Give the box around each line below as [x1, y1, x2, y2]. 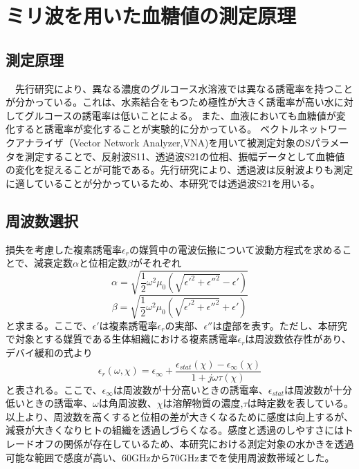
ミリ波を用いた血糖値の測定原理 [6, 1, 297, 30]
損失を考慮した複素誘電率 [6, 242, 122, 256]
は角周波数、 [98, 396, 157, 410]
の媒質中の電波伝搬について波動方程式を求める [129, 242, 342, 256]
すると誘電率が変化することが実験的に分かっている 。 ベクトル [15, 122, 299, 136]
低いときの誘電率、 [6, 396, 93, 410]
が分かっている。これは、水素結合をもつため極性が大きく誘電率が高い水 [6, 95, 334, 109]
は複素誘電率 [99, 318, 158, 332]
